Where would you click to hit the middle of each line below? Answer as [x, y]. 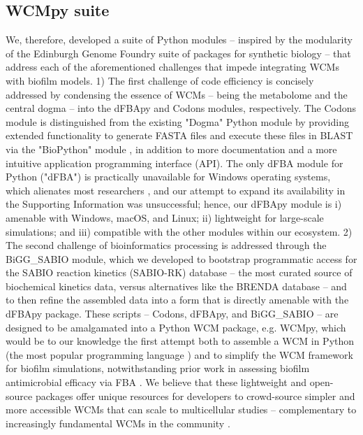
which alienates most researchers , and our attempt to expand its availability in [176, 190]
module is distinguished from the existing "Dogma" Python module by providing [177, 121]
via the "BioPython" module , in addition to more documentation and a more [171, 149]
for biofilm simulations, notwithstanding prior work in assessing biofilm [158, 368]
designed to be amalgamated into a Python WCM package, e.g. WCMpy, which [176, 327]
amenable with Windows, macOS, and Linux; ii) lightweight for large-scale [165, 217]
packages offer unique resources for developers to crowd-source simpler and [195, 395]
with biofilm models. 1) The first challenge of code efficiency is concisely [160, 80]
